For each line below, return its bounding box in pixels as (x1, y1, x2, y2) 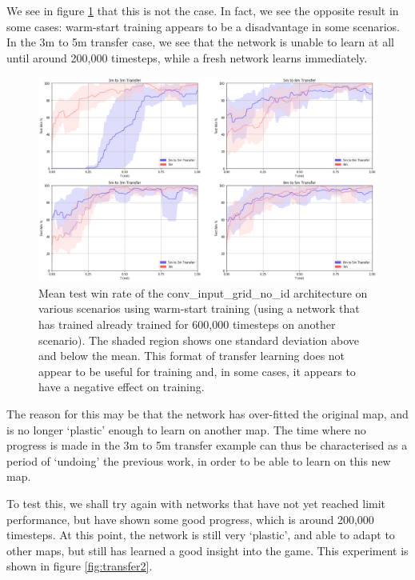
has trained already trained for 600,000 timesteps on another (38, 316, 336, 333)
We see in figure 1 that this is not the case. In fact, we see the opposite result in (6, 2, 399, 18)
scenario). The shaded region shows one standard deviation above (38, 331, 360, 348)
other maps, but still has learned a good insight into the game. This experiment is (6, 542, 409, 558)
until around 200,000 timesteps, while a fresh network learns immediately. (6, 49, 368, 66)
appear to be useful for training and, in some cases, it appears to (38, 362, 356, 379)
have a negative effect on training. (38, 378, 205, 395)
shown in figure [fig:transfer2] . (6, 558, 153, 574)
